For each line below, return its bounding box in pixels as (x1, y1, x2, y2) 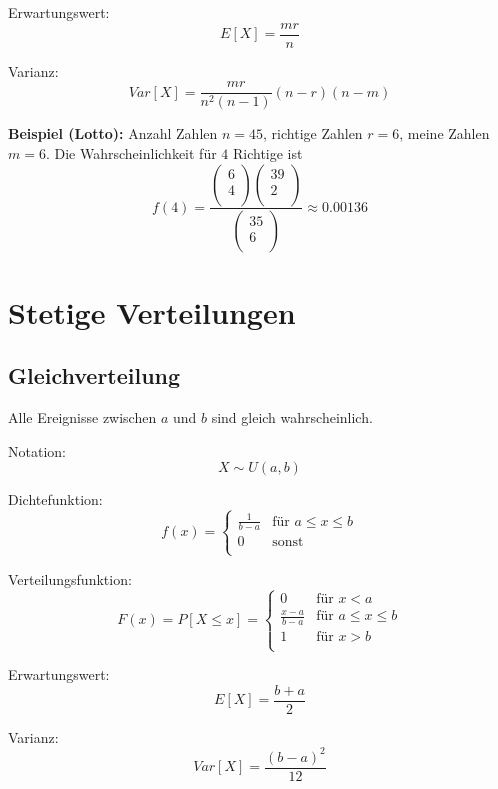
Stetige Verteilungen (8, 291, 296, 332)
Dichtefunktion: (8, 489, 103, 510)
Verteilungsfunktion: (8, 568, 132, 589)
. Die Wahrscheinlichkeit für (45, 142, 217, 163)
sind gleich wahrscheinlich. (211, 406, 373, 427)
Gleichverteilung (8, 360, 181, 391)
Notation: (8, 440, 66, 461)
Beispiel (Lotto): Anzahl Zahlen (8, 123, 218, 144)
